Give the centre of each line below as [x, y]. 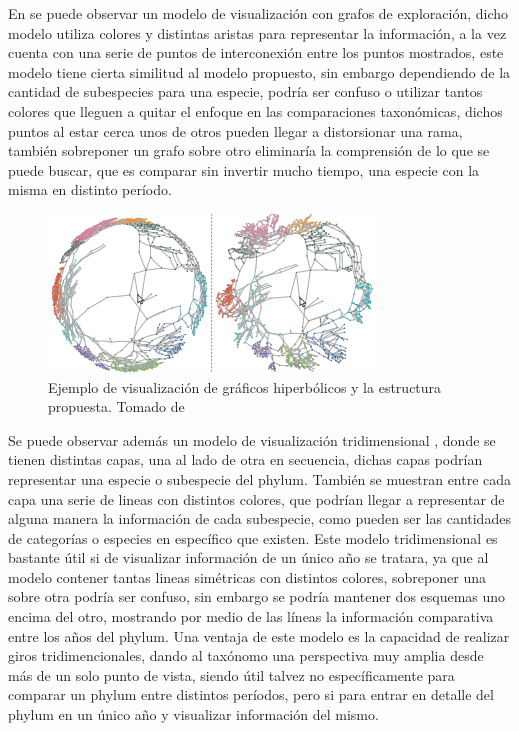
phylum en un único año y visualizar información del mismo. [193, 714]
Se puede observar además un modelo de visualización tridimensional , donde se [252, 439]
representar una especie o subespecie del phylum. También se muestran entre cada [260, 478]
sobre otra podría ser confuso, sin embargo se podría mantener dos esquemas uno [257, 596]
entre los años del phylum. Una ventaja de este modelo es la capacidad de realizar [259, 635]
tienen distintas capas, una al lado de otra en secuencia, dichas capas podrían [245, 459]
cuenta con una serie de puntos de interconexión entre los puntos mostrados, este [256, 52]
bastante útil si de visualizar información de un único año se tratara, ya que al [248, 557]
